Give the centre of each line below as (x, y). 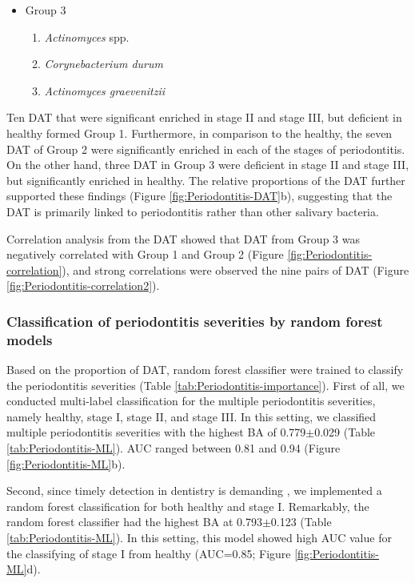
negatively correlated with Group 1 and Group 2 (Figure (145, 254)
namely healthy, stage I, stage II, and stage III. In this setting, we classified (192, 416)
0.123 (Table (301, 522)
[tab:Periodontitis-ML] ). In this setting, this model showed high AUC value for (199, 537)
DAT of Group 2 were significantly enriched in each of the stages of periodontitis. (206, 149)
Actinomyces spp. (87, 36)
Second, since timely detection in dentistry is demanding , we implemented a (194, 491)
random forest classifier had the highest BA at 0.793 (134, 522)
